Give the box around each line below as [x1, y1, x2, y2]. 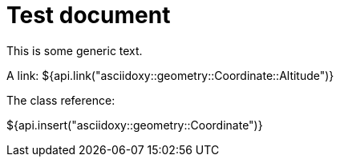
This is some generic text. [6, 43, 143, 58]
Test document [6, 2, 171, 29]
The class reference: [6, 93, 115, 107]
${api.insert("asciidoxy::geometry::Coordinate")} [6, 117, 263, 132]
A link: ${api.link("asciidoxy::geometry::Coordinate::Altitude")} [6, 68, 334, 82]
